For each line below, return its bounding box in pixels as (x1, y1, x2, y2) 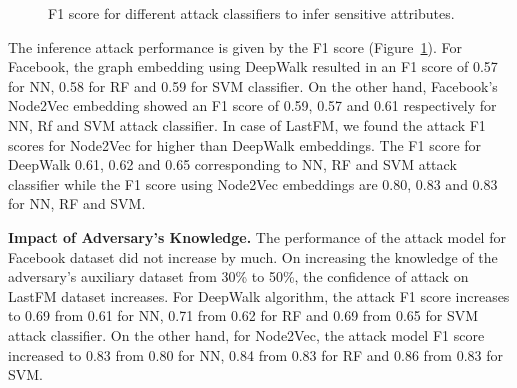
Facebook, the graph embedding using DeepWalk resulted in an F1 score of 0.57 (8, 56, 498, 77)
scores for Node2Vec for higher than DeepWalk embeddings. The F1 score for (8, 134, 482, 155)
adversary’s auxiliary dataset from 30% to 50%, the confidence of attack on (8, 266, 469, 287)
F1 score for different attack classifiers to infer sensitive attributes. (48, 3, 455, 23)
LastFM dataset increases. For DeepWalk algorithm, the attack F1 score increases (8, 285, 510, 306)
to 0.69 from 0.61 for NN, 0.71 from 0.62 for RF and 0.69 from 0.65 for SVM (8, 305, 479, 326)
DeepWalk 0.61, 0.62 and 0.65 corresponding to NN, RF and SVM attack (8, 154, 457, 175)
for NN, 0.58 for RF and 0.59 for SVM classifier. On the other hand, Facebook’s (8, 75, 498, 96)
